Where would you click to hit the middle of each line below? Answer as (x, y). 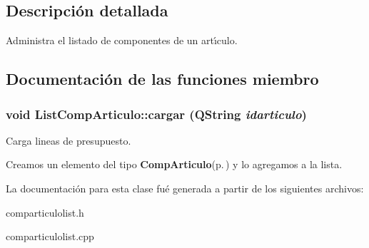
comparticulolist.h (45, 212)
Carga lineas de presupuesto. (69, 140)
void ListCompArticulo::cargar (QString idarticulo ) (156, 114)
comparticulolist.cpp (50, 236)
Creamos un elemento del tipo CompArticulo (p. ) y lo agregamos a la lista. (174, 164)
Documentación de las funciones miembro (162, 79)
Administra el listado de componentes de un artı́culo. (122, 40)
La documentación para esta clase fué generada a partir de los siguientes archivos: (185, 188)
